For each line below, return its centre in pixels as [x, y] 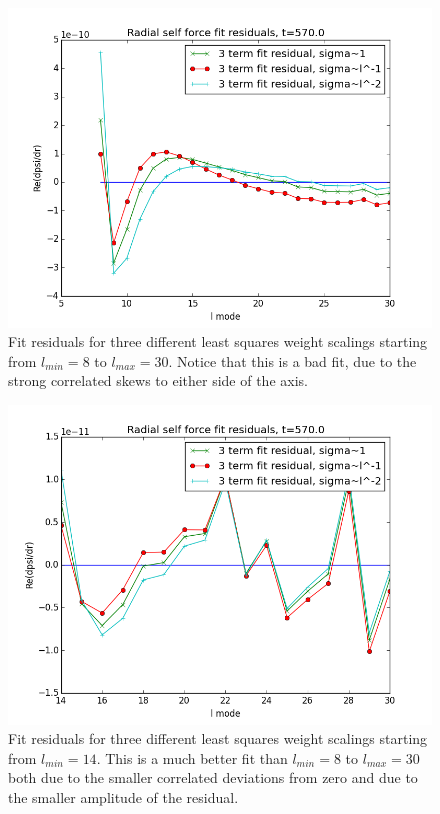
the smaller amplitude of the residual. [123, 796]
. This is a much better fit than [192, 757]
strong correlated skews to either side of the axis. [158, 380]
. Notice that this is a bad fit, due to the [292, 360]
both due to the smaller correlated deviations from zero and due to [213, 777]
